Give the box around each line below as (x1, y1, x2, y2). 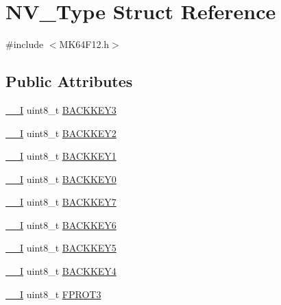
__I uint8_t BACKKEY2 (5, 125, 117, 140)
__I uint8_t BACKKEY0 (5, 171, 117, 186)
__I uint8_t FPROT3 (5, 286, 101, 301)
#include (5, 37, 44, 51)
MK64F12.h (59, 37, 110, 51)
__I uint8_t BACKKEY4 (5, 264, 117, 278)
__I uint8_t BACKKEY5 (5, 241, 117, 255)
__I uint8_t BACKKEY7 (5, 195, 117, 209)
